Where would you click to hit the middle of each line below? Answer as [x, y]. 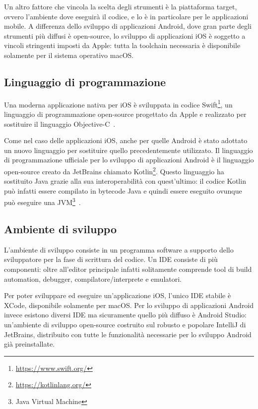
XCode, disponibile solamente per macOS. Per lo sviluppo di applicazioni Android [129, 305]
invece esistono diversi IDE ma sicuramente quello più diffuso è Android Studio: [125, 315]
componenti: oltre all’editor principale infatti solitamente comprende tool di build [128, 269]
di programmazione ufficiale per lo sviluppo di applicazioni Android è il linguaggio [129, 160]
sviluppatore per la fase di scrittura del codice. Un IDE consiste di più [111, 259]
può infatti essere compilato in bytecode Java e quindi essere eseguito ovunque [123, 190]
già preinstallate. [30, 344]
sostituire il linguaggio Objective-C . [60, 124]
